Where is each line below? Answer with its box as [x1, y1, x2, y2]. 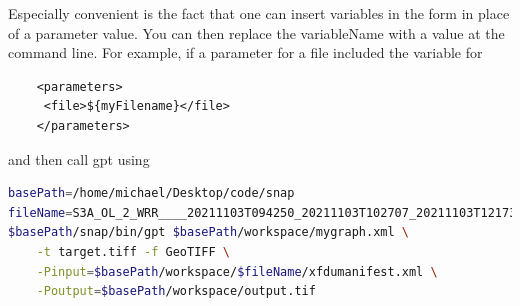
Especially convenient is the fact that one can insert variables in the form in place [8, 3, 510, 23]
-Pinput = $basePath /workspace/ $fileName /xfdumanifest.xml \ [36, 264, 438, 279]
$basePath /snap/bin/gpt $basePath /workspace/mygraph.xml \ [8, 225, 409, 240]
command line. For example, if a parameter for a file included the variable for [8, 42, 483, 63]
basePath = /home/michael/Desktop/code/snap [8, 186, 295, 201]
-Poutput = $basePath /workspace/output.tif [36, 284, 316, 299]
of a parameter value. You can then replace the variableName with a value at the [8, 22, 505, 43]
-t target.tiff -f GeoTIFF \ [36, 244, 230, 259]
